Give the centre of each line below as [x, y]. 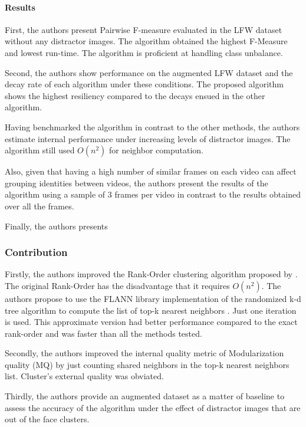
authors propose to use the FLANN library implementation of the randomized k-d [153, 298]
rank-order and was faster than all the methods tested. [103, 333]
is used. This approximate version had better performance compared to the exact [151, 322]
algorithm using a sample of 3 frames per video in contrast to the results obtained [153, 194]
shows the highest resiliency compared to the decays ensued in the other [135, 95]
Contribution [36, 252]
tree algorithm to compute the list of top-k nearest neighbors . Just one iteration [151, 310]
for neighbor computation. [156, 150]
